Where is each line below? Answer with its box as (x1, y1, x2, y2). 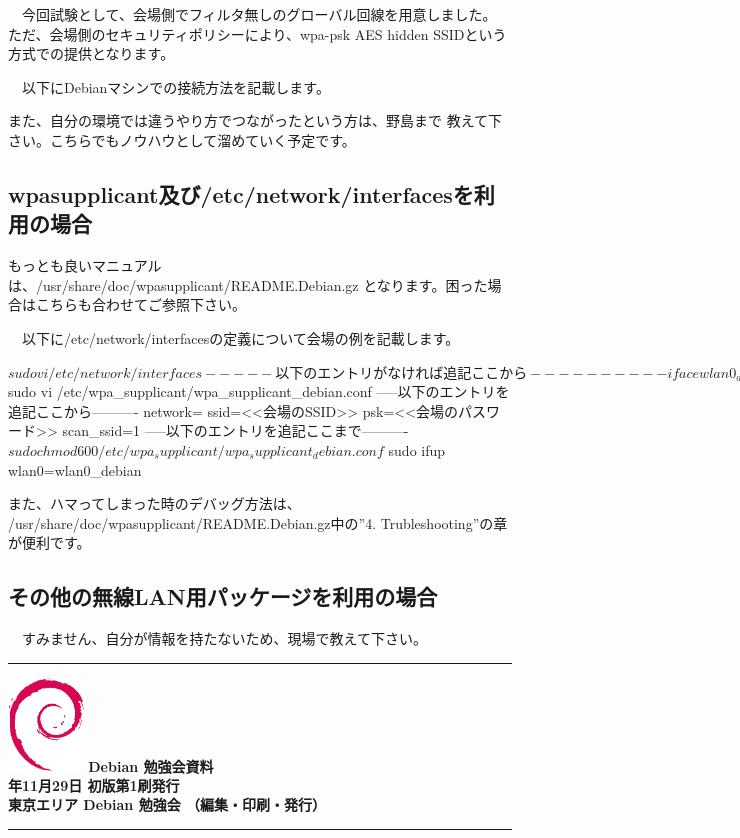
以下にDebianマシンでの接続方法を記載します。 (21, 76, 330, 97)
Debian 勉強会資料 (88, 755, 214, 776)
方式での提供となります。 (8, 43, 175, 64)
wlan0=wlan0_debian (8, 459, 142, 480)
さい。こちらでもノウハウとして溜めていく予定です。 (8, 129, 356, 150)
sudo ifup (388, 439, 446, 460)
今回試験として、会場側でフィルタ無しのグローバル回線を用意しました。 (21, 4, 497, 24)
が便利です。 (8, 532, 91, 553)
